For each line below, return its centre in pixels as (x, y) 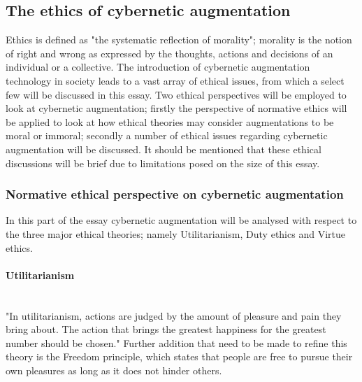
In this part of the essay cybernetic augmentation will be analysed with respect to (181, 220)
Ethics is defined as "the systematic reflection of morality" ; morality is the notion (179, 40)
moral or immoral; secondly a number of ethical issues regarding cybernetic (167, 135)
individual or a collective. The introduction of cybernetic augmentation (158, 67)
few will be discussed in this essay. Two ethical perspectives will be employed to (176, 94)
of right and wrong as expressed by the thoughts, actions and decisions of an (169, 53)
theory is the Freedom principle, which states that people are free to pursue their (179, 356)
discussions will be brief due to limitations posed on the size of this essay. (163, 163)
